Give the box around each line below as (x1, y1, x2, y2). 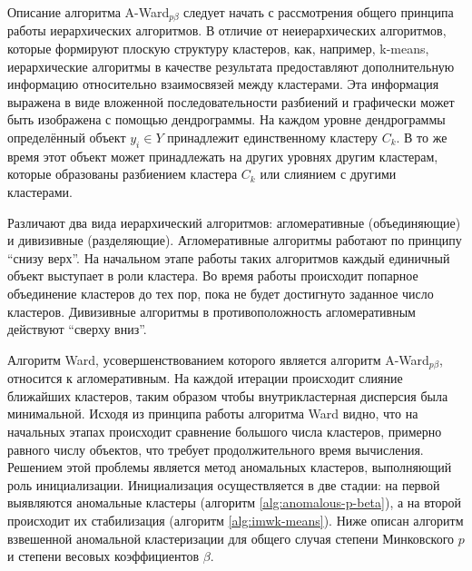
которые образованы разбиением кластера (7, 164, 238, 183)
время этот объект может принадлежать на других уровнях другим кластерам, (7, 146, 438, 165)
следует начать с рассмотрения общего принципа (183, 3, 454, 21)
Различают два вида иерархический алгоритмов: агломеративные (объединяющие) (7, 212, 461, 231)
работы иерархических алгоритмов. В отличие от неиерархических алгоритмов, (7, 21, 447, 40)
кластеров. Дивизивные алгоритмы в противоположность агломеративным (7, 301, 416, 320)
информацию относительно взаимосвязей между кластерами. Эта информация (7, 74, 439, 94)
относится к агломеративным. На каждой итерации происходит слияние (7, 369, 403, 388)
